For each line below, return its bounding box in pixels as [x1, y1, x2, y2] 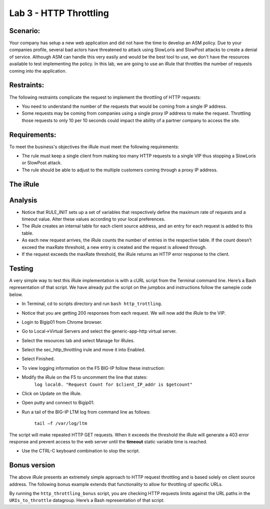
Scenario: [9, 27, 40, 35]
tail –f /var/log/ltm [34, 421, 87, 426]
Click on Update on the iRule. [21, 391, 82, 397]
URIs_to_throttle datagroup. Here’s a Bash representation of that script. [9, 497, 165, 503]
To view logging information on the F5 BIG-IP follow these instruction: [21, 365, 165, 371]
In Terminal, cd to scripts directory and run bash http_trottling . [21, 301, 162, 307]
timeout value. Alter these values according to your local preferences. [21, 216, 165, 222]
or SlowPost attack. [21, 160, 62, 166]
